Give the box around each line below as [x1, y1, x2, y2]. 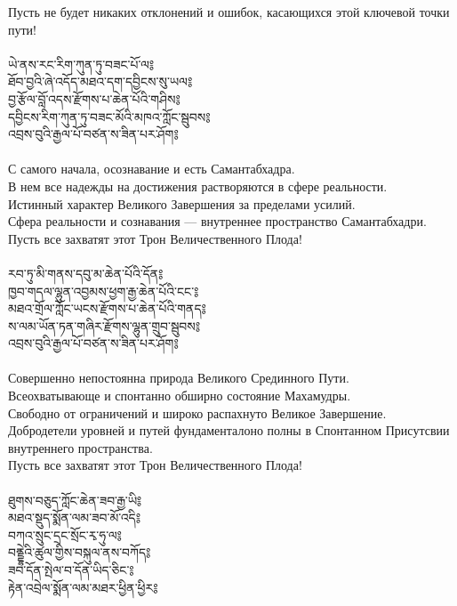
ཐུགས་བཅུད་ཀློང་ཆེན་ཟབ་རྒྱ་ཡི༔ [8, 490, 142, 509]
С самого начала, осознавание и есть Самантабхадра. [8, 159, 295, 178]
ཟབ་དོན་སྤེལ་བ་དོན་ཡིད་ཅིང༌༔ [8, 561, 134, 578]
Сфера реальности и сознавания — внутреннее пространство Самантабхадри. [8, 212, 427, 230]
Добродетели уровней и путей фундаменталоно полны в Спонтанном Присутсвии [8, 421, 450, 440]
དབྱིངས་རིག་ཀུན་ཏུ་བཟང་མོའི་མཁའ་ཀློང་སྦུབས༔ [8, 107, 211, 125]
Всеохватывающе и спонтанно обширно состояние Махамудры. [8, 386, 351, 405]
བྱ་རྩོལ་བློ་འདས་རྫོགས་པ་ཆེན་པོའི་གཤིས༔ [8, 89, 180, 108]
